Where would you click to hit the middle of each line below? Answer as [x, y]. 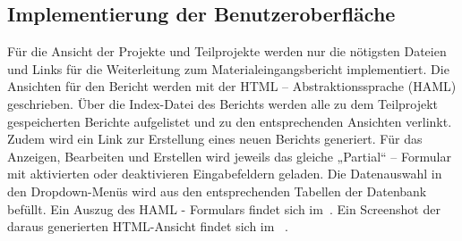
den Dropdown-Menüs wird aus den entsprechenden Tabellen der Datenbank [217, 191]
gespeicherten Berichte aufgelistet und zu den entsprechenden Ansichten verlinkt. [230, 121]
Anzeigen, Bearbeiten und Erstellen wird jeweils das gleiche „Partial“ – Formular [229, 156]
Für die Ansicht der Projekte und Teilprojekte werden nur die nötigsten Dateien [227, 51]
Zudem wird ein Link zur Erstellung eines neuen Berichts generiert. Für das [215, 139]
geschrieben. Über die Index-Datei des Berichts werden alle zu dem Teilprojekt [223, 103]
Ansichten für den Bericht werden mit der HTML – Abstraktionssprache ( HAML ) [232, 86]
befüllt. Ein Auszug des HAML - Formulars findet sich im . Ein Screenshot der [224, 208]
